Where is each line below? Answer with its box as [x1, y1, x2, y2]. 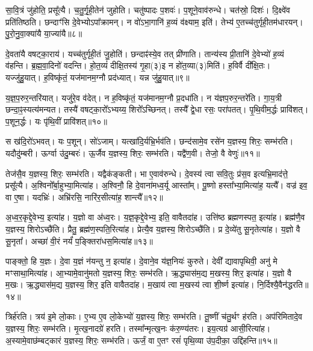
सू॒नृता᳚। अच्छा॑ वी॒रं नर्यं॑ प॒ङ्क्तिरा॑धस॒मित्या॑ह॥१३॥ [5, 234, 153, 247]
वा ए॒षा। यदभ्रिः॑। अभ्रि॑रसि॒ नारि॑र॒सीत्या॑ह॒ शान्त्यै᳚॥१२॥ [5, 190, 163, 203]
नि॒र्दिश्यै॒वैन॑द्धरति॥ [257, 278, 309, 291]
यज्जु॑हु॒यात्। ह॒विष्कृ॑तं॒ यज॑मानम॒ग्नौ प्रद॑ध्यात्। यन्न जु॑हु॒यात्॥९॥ [5, 70, 190, 83]
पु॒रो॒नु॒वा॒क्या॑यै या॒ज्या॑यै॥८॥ [5, 27, 82, 40]
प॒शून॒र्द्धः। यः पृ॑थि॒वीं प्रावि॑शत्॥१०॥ [5, 114, 107, 127]
